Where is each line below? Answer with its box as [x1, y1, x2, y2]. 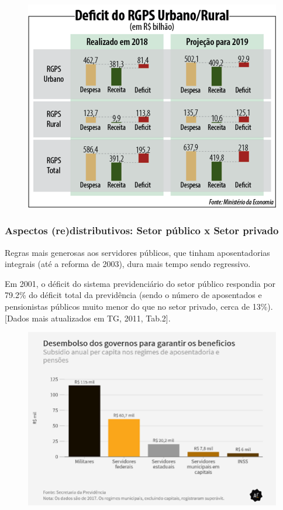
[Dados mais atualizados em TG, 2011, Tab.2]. [5, 312, 171, 324]
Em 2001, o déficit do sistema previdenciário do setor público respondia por [5, 277, 276, 289]
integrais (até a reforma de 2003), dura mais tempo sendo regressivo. [5, 258, 251, 270]
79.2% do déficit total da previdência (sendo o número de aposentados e [5, 289, 262, 301]
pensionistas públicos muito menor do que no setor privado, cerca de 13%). [5, 300, 273, 312]
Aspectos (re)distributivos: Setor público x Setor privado [5, 223, 279, 238]
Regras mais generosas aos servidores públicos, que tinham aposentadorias [5, 246, 270, 258]
